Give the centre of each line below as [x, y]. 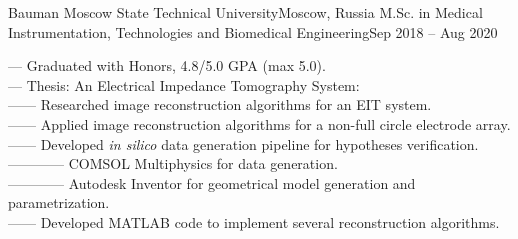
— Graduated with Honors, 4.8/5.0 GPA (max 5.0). [167, 65]
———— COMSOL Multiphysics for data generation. [173, 163]
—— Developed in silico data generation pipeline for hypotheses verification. [243, 143]
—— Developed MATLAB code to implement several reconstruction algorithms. [254, 221]
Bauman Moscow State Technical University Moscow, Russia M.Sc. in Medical [245, 12]
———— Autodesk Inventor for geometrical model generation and [212, 182]
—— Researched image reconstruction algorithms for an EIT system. [220, 104]
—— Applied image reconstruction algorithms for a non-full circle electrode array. [259, 123]
